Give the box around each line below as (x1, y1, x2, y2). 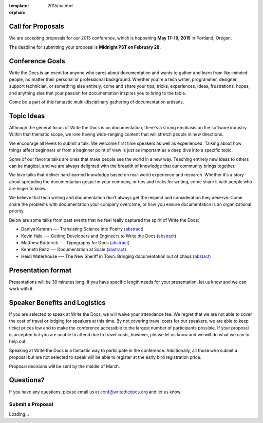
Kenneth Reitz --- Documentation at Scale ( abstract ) (21, 247, 127, 252)
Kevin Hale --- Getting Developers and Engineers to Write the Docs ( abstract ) (21, 233, 177, 239)
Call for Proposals (9, 22, 64, 31)
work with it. (9, 286, 34, 291)
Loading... (9, 411, 29, 417)
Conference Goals (9, 57, 65, 65)
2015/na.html (47, 3, 74, 8)
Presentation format (9, 266, 72, 274)
